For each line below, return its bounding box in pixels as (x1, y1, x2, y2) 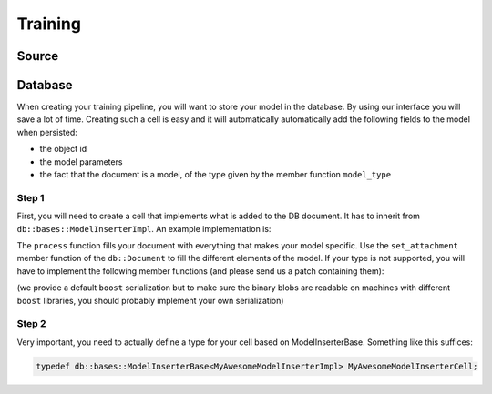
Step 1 (16, 191, 45, 204)
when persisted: (16, 126, 77, 137)
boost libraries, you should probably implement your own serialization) (16, 295, 284, 306)
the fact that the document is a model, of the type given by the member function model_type (39, 169, 392, 180)
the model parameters (39, 156, 123, 167)
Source (16, 48, 59, 64)
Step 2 (16, 318, 46, 330)
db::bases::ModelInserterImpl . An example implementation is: (16, 223, 272, 234)
